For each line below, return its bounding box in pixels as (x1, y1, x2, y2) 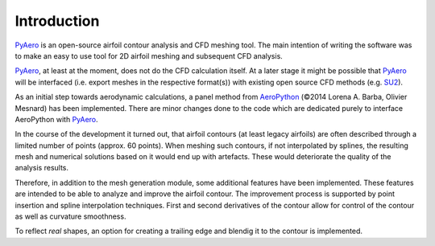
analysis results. (14, 163, 68, 173)
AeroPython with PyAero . (14, 114, 98, 124)
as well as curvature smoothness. (14, 211, 126, 221)
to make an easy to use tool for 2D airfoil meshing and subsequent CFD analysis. (14, 51, 284, 60)
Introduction (14, 12, 100, 30)
